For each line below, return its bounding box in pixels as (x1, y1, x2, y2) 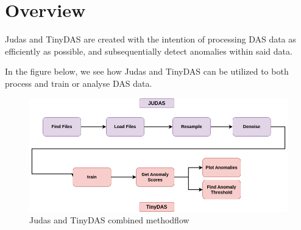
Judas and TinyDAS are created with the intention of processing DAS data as (5, 33, 296, 46)
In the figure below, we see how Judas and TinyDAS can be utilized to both (5, 65, 289, 78)
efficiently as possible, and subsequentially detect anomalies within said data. (5, 44, 292, 57)
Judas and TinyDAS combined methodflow (29, 214, 189, 226)
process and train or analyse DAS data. (5, 76, 152, 89)
